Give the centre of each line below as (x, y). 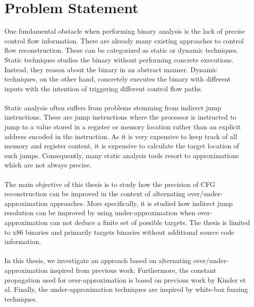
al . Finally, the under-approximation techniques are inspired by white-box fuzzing (126, 289)
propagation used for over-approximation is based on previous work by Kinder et (125, 279)
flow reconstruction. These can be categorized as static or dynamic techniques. (121, 50)
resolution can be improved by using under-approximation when (100, 213)
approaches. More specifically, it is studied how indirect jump (141, 203)
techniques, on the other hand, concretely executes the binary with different (118, 79)
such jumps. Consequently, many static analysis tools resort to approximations (122, 155)
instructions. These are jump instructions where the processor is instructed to (120, 117)
